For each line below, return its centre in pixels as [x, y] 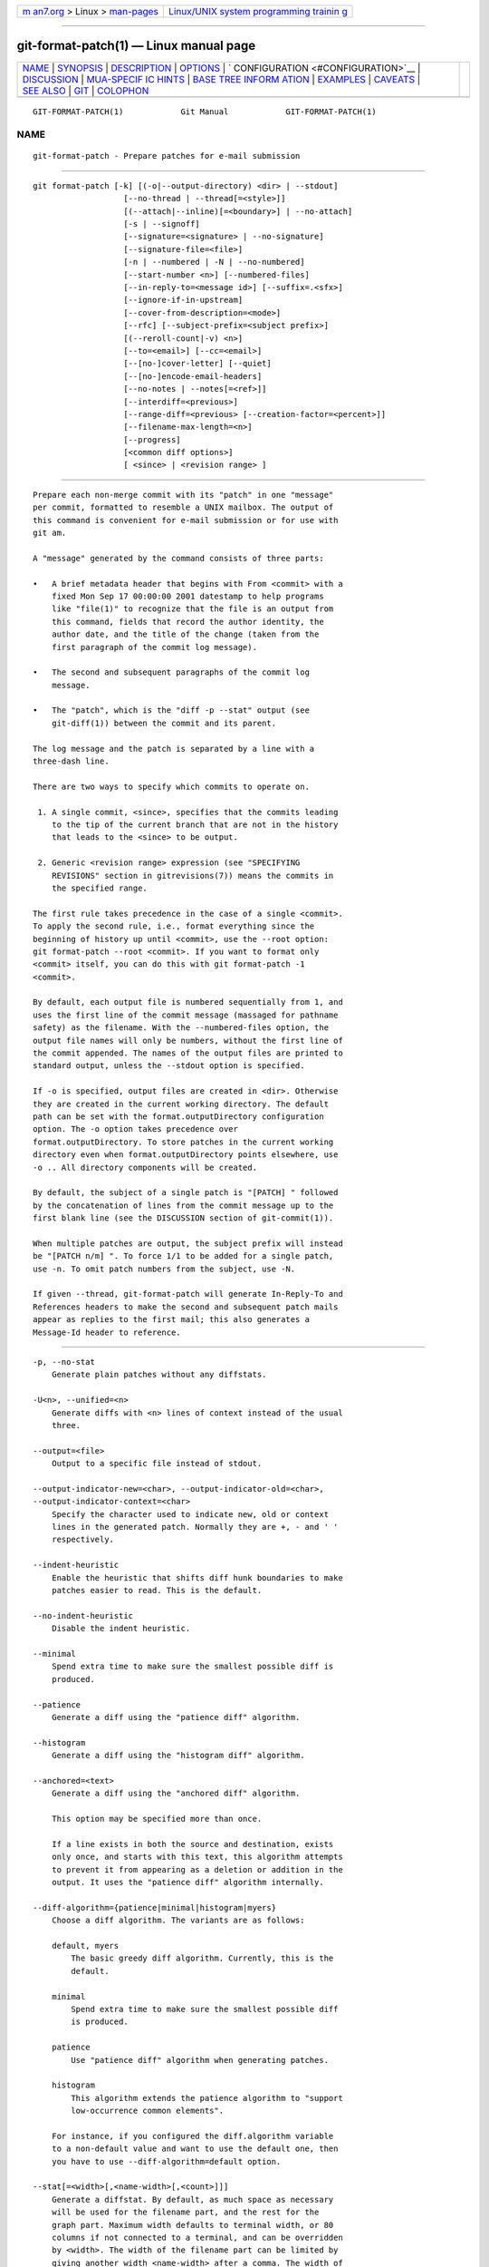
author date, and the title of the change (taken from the [185, 634]
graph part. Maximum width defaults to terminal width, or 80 [192, 2225]
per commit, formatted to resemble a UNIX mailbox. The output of [183, 507]
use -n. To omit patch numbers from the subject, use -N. [164, 1269]
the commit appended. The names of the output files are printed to [188, 1053]
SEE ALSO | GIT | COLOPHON [86, 91]
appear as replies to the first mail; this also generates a [171, 1320]
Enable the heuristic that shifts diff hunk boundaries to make [197, 1577]
